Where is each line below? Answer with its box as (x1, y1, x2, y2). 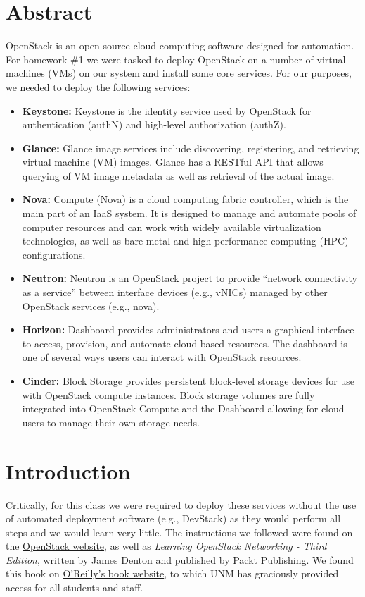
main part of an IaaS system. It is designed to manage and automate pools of (22, 206, 357, 221)
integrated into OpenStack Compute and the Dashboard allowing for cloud (22, 401, 345, 416)
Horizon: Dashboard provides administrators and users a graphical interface (22, 322, 354, 337)
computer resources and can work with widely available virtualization (22, 219, 321, 234)
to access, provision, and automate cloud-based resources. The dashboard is (22, 336, 347, 350)
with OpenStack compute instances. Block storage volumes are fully (22, 387, 315, 402)
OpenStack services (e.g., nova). (22, 298, 160, 313)
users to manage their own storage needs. (22, 414, 200, 429)
